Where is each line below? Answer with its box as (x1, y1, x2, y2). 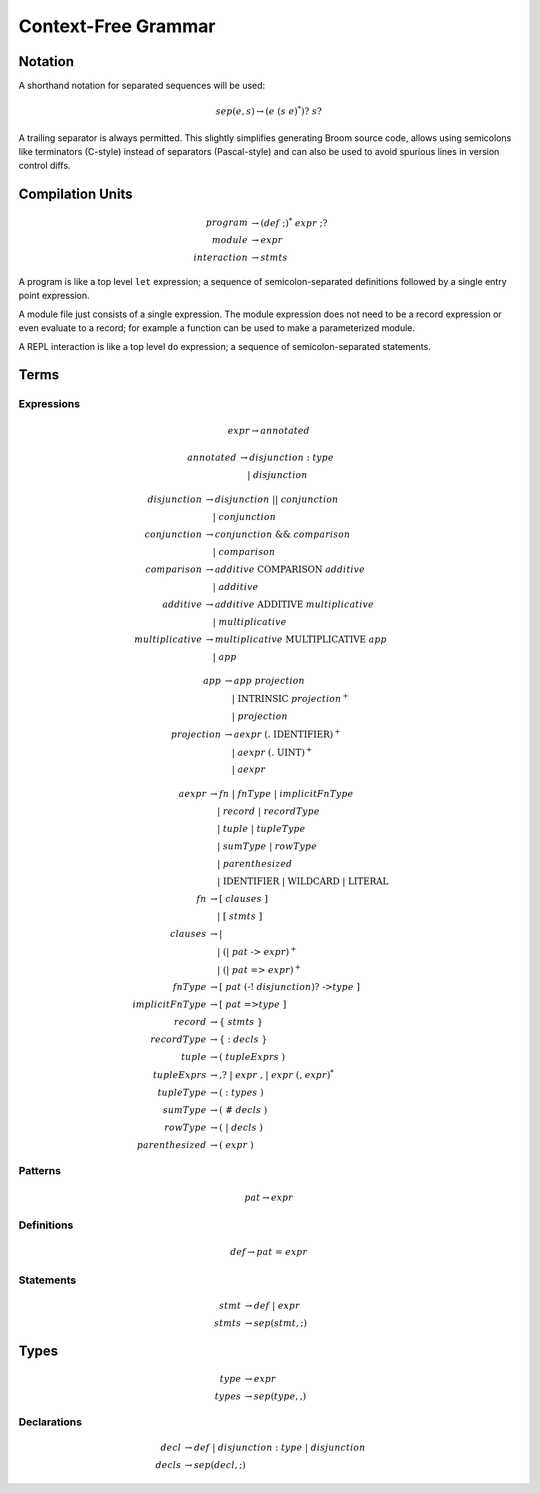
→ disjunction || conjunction (205, 493, 339, 505)
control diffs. (18, 160, 71, 172)
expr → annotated (227, 425, 310, 437)
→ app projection (224, 675, 305, 687)
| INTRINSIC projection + (231, 691, 349, 705)
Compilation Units (18, 186, 134, 203)
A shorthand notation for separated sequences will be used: (18, 80, 266, 92)
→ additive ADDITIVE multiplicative (205, 598, 375, 610)
